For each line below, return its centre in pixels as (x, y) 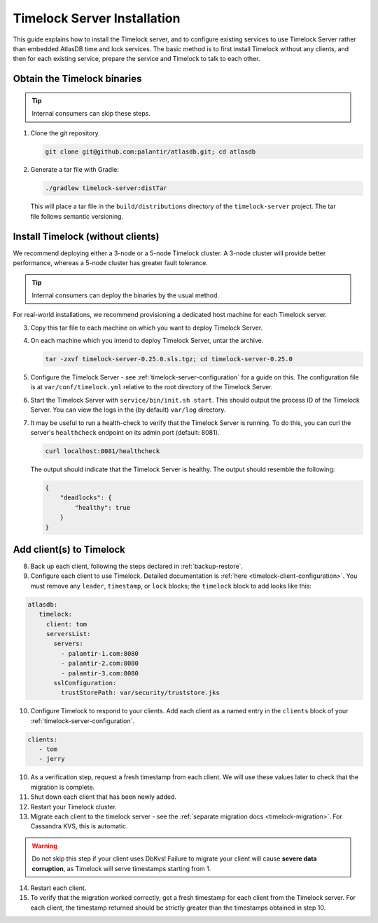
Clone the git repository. (65, 133)
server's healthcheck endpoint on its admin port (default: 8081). (125, 433)
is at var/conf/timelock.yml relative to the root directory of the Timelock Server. (152, 387)
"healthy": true (103, 507)
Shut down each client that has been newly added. (104, 797)
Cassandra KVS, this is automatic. (79, 826)
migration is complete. (63, 787)
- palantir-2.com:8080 (100, 663)
